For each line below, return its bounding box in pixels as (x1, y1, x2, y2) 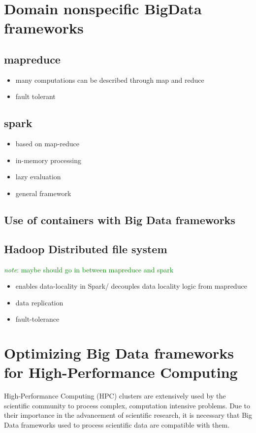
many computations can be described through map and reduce (15, 74, 204, 85)
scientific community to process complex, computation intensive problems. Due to (4, 400, 250, 410)
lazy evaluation (15, 171, 61, 182)
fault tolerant (15, 91, 56, 101)
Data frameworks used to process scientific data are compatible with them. (4, 419, 230, 430)
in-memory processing (15, 155, 82, 165)
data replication (15, 297, 64, 307)
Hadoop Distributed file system (4, 241, 167, 256)
